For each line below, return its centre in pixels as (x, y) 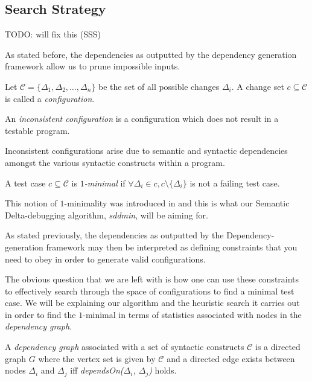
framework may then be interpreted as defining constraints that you (172, 247)
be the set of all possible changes (159, 86)
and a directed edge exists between (231, 358)
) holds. (163, 370)
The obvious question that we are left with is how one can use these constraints (152, 279)
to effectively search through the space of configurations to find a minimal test (150, 291)
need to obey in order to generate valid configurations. (105, 259)
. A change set (258, 86)
